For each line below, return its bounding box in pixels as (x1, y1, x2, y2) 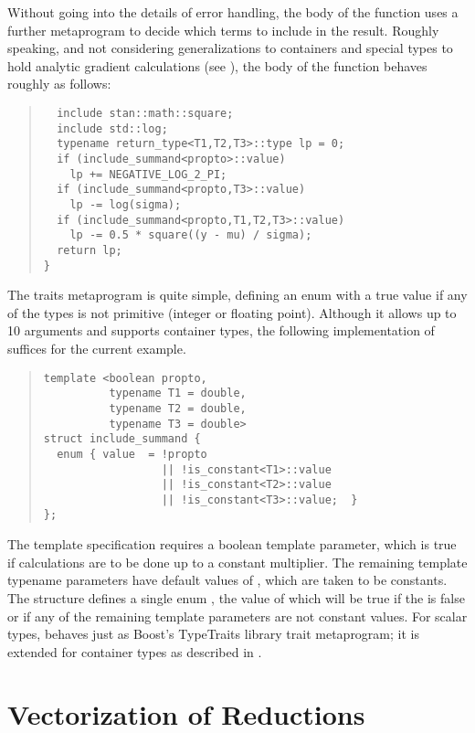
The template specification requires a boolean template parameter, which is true (7, 535, 457, 554)
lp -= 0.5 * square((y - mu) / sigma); (69, 228, 312, 242)
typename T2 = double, (109, 401, 247, 415)
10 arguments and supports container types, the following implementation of (7, 321, 435, 340)
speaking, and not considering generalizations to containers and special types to (7, 38, 453, 58)
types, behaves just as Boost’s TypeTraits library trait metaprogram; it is (7, 624, 419, 643)
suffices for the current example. (7, 338, 186, 357)
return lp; (57, 243, 122, 257)
